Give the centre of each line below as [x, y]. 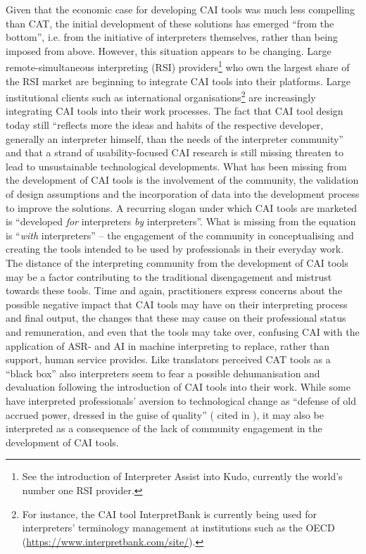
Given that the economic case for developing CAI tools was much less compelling [180, 9]
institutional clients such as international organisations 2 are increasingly [161, 96]
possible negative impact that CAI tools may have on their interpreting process [177, 304]
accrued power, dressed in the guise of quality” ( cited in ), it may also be [165, 414]
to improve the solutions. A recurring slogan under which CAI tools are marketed [182, 207]
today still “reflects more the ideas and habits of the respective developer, [165, 125]
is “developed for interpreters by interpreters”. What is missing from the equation [181, 221]
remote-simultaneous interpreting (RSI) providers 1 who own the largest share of [178, 66]
